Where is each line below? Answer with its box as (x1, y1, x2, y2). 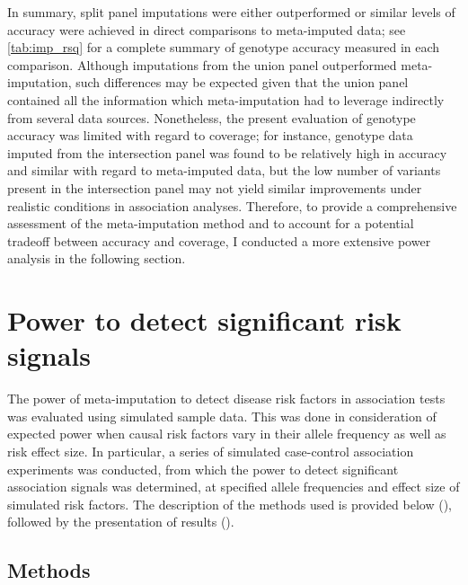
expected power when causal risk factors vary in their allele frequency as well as (7, 424, 446, 443)
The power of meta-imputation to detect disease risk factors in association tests (7, 389, 446, 408)
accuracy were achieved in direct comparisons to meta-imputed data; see (7, 20, 406, 39)
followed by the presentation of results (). (7, 512, 234, 531)
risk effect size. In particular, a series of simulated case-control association (7, 442, 414, 460)
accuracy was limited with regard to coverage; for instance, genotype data (7, 126, 413, 145)
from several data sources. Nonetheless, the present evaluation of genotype (7, 108, 416, 127)
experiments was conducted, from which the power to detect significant (7, 459, 399, 478)
